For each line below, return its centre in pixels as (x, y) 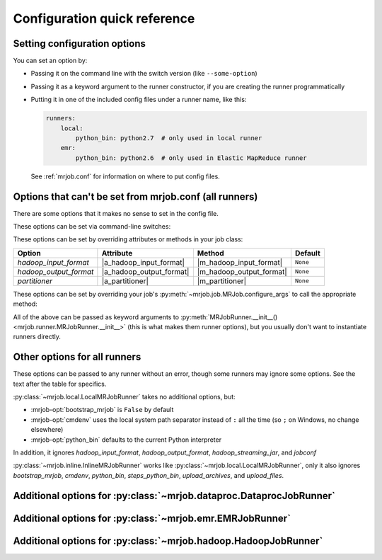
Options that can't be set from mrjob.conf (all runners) (135, 196)
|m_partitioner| (222, 281)
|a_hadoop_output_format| (145, 271)
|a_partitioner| (125, 281)
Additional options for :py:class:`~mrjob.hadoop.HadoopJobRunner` (168, 541)
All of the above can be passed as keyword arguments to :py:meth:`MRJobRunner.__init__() (145, 317)
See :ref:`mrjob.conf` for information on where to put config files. (126, 176)
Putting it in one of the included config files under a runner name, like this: (139, 100)
